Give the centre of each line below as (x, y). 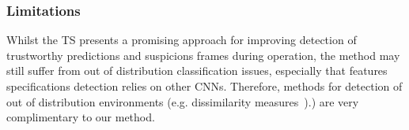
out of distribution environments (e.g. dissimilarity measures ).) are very (183, 101)
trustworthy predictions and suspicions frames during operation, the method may (203, 55)
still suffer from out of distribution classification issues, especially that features (197, 71)
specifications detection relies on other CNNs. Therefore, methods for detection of (204, 86)
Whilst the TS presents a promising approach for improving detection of (182, 40)
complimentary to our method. (81, 117)
